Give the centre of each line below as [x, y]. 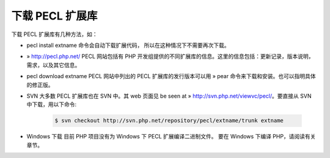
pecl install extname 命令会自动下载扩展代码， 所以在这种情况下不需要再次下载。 [128, 45]
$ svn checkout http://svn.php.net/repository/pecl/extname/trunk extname [169, 121]
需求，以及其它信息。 [53, 65]
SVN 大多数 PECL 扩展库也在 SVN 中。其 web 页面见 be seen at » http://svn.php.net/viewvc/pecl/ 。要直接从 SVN [169, 96]
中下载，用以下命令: [52, 104]
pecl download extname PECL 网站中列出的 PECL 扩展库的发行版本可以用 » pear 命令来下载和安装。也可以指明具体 [171, 76]
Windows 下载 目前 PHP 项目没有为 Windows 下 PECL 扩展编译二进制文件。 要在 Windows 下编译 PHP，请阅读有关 [171, 137]
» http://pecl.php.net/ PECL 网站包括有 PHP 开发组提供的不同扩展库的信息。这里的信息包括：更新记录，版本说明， [170, 56]
